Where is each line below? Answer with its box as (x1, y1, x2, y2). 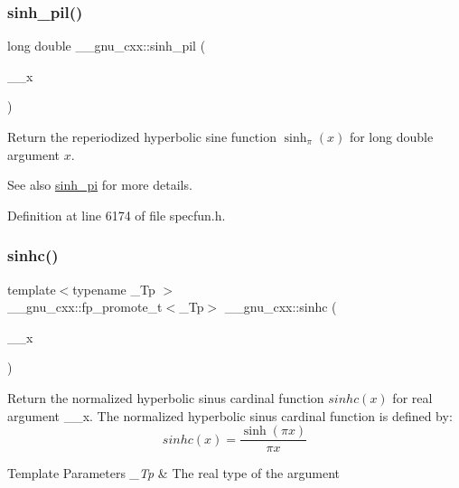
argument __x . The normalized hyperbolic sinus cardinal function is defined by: (7, 406, 453, 425)
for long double (349, 127, 434, 145)
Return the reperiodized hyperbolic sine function (7, 127, 276, 145)
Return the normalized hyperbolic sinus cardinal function (7, 388, 324, 407)
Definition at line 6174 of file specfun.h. (7, 205, 226, 224)
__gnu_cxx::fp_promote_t (7, 297, 163, 316)
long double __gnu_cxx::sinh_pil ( (7, 36, 206, 55)
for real (392, 388, 433, 407)
